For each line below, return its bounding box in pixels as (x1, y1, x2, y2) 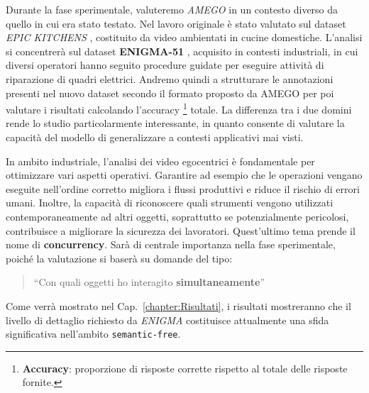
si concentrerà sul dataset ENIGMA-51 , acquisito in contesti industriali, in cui (6, 43, 358, 58)
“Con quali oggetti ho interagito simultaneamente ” (33, 275, 265, 289)
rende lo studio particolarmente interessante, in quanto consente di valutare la (6, 116, 345, 131)
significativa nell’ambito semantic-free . (6, 326, 181, 341)
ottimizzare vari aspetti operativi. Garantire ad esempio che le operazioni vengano (6, 167, 363, 182)
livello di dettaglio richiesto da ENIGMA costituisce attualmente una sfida (6, 312, 329, 327)
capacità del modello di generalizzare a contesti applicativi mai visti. (6, 130, 304, 144)
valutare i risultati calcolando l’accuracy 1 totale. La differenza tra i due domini (6, 100, 352, 116)
